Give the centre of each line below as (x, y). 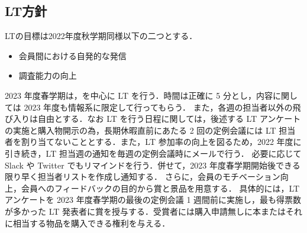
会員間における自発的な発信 (72, 55)
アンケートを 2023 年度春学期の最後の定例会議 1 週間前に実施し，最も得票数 (153, 200)
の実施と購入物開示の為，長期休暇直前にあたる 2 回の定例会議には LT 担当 (150, 130)
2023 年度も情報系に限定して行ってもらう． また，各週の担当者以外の (158, 107)
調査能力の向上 (48, 75)
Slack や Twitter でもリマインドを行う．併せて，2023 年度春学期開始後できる (153, 165)
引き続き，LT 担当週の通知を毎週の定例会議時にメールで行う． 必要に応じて (153, 153)
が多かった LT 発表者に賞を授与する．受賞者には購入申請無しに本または (146, 211)
